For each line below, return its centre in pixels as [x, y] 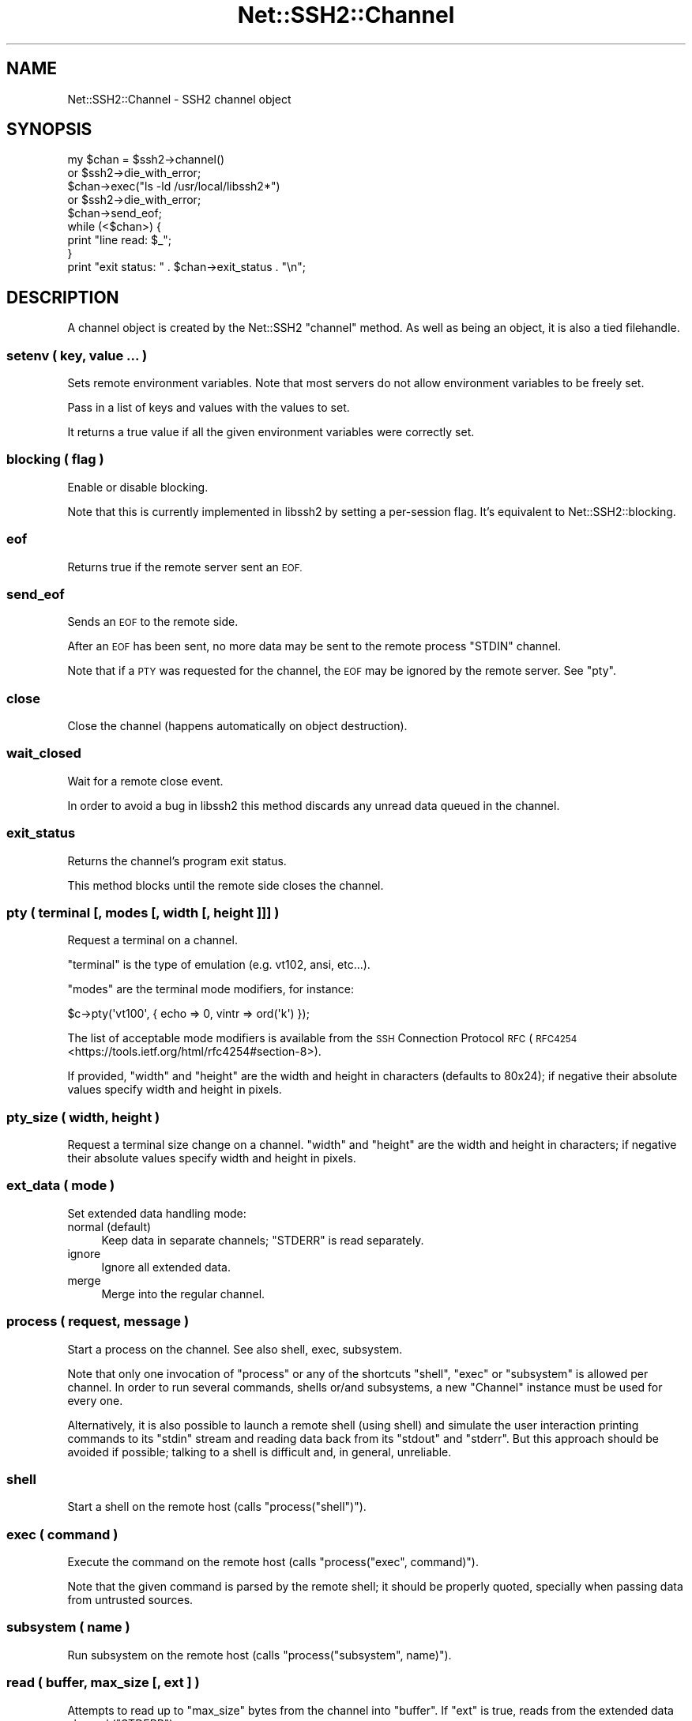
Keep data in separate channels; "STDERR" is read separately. [263, 1240]
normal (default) [109, 1226]
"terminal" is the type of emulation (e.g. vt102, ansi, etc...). [219, 965]
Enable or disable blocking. [138, 487]
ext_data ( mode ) [61, 1186]
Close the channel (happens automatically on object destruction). [237, 726]
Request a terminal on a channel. [152, 940]
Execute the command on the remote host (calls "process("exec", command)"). [273, 1562]
